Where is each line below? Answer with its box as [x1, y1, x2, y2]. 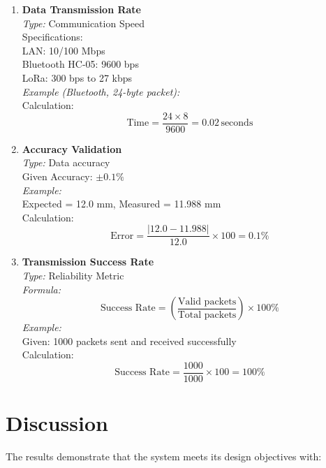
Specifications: [22, 29, 83, 44]
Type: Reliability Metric [22, 268, 124, 283]
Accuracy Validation [22, 141, 122, 156]
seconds [221, 118, 253, 129]
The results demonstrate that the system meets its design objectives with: [6, 449, 322, 464]
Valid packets [177, 296, 237, 307]
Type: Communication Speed [22, 15, 145, 30]
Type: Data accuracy [22, 155, 110, 170]
